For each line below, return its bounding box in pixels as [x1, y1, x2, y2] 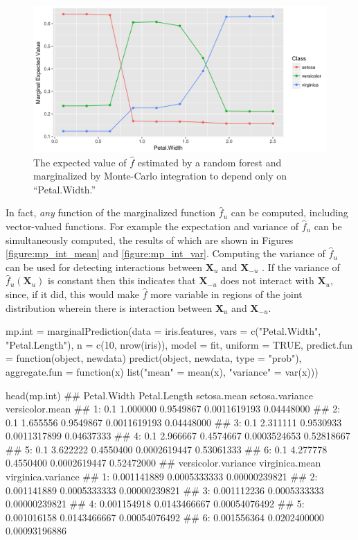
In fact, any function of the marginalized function [6, 205, 216, 220]
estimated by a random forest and [137, 155, 282, 169]
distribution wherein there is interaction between [6, 300, 213, 315]
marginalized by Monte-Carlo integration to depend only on [33, 168, 287, 183]
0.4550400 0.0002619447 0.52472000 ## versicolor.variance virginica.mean [6, 455, 321, 470]
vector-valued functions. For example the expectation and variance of [6, 218, 299, 233]
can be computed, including [231, 205, 348, 220]
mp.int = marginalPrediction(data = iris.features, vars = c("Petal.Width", [6, 324, 321, 338]
